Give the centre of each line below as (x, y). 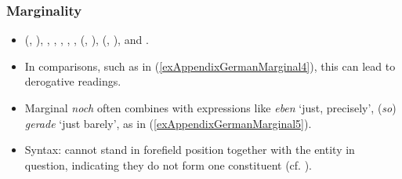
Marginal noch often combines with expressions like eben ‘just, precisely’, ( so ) (210, 108)
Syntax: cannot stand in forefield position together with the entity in (190, 150)
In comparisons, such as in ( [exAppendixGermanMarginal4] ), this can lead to (210, 66)
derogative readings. (73, 81)
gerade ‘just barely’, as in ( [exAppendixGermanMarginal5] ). (168, 123)
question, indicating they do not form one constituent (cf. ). (168, 164)
